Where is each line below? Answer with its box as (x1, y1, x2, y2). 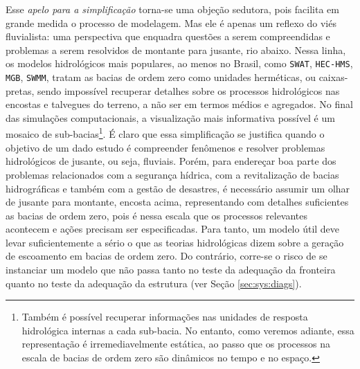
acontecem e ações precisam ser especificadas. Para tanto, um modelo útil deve (6, 222, 340, 236)
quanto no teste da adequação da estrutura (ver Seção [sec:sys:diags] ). (6, 276, 302, 290)
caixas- (318, 70, 348, 84)
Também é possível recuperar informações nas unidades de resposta (21, 309, 308, 324)
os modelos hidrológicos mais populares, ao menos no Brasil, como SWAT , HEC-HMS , (6, 56, 353, 71)
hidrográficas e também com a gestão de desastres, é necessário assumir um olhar (6, 181, 350, 195)
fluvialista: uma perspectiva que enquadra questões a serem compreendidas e (6, 29, 330, 44)
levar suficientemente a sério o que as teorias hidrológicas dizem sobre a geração (6, 235, 344, 249)
